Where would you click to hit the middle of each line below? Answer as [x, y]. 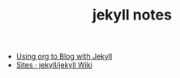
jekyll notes [132, 15]
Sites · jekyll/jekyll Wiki [54, 65]
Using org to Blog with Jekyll [64, 56]
